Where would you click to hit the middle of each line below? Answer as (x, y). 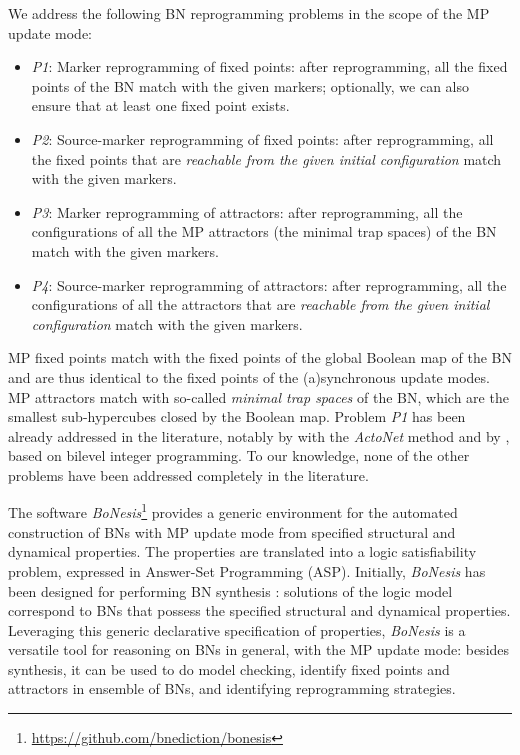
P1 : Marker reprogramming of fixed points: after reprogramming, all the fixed (269, 66)
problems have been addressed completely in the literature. (188, 474)
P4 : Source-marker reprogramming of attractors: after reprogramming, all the (269, 284)
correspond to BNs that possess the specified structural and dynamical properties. (259, 610)
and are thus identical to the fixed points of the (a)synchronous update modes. (249, 376)
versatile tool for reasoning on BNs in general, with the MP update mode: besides (259, 649)
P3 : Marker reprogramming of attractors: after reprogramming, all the (247, 211)
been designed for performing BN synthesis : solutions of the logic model (230, 590)
